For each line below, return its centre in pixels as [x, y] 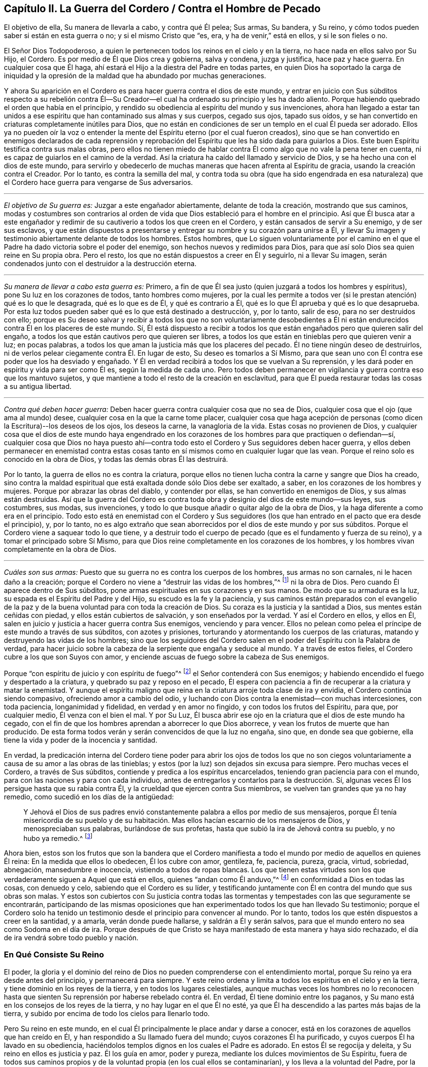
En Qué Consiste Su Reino [54, 955]
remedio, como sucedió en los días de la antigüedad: [89, 796]
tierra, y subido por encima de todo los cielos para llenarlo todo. [107, 1013]
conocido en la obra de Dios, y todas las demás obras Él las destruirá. [116, 459]
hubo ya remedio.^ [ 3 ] [58, 837]
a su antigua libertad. [38, 386]
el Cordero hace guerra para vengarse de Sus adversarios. [98, 182]
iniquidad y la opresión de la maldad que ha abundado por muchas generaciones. [135, 76]
